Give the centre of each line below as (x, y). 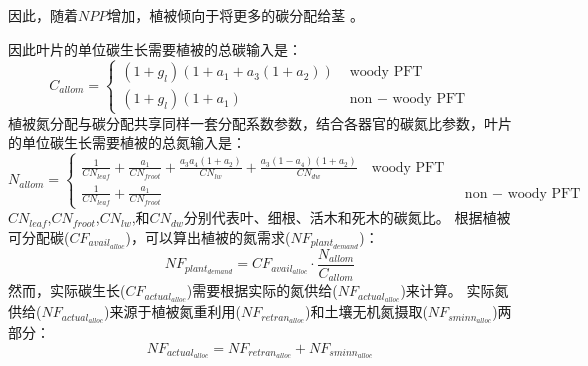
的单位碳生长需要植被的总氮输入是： (127, 142)
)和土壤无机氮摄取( (366, 311)
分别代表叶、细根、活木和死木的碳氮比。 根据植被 (347, 217)
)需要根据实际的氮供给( (262, 290)
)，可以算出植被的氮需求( (208, 236)
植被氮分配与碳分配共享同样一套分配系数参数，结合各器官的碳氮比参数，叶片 (260, 122)
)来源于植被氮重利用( (172, 311)
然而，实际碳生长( (67, 290)
